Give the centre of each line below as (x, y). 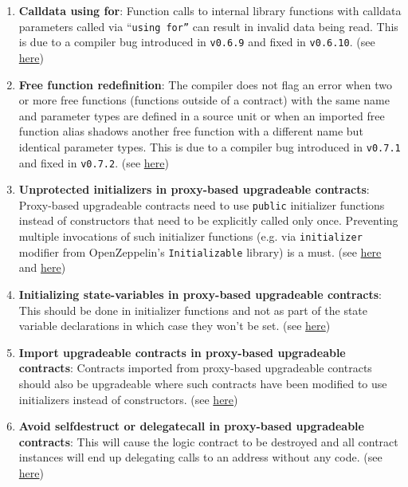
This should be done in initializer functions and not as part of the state (193, 310)
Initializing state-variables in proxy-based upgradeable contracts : (200, 294)
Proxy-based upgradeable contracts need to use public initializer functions (202, 204)
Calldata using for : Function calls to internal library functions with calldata (210, 10)
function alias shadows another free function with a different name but (191, 131)
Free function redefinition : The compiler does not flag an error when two (205, 84)
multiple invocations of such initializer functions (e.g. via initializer (190, 236)
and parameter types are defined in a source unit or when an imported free (202, 115)
